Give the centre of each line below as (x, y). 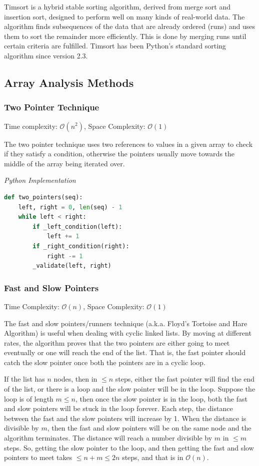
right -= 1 (65, 256)
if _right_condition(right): (81, 246)
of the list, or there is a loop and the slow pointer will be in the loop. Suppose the (130, 389)
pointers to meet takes (38, 457)
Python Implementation (40, 180)
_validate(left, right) (72, 266)
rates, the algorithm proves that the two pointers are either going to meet (117, 342)
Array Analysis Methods (69, 82)
